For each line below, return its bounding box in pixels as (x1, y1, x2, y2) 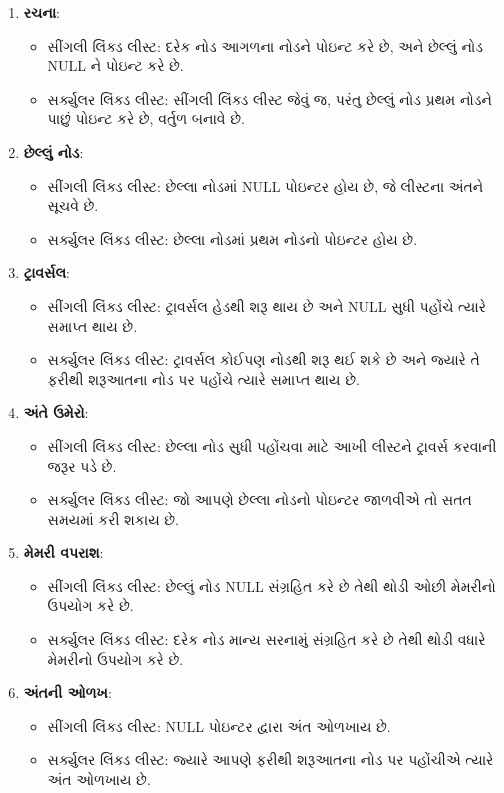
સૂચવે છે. (47, 195, 99, 216)
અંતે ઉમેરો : (23, 402, 89, 423)
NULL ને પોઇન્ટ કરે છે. (47, 55, 184, 76)
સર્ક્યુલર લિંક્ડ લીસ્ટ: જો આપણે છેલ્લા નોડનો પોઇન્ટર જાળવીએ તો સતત (47, 489, 472, 510)
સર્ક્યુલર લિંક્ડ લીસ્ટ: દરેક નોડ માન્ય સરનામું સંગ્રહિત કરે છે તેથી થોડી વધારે (47, 629, 486, 650)
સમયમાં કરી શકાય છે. (47, 508, 179, 529)
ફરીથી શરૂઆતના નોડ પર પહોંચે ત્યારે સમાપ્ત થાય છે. (47, 368, 360, 389)
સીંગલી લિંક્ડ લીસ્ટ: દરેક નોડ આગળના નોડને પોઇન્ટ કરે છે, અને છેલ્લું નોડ (47, 35, 484, 56)
